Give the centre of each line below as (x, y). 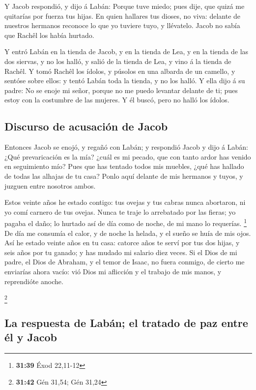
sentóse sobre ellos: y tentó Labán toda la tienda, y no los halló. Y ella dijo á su (125, 81)
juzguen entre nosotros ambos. (50, 185)
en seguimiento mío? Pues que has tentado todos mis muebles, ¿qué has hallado (124, 166)
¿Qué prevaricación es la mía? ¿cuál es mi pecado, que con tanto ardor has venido (128, 156)
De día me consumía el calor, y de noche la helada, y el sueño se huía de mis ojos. (128, 233)
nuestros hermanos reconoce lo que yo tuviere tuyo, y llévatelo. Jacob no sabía (122, 25)
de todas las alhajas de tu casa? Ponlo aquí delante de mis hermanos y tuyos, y (124, 176)
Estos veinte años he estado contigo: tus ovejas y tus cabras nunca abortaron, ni (125, 202)
